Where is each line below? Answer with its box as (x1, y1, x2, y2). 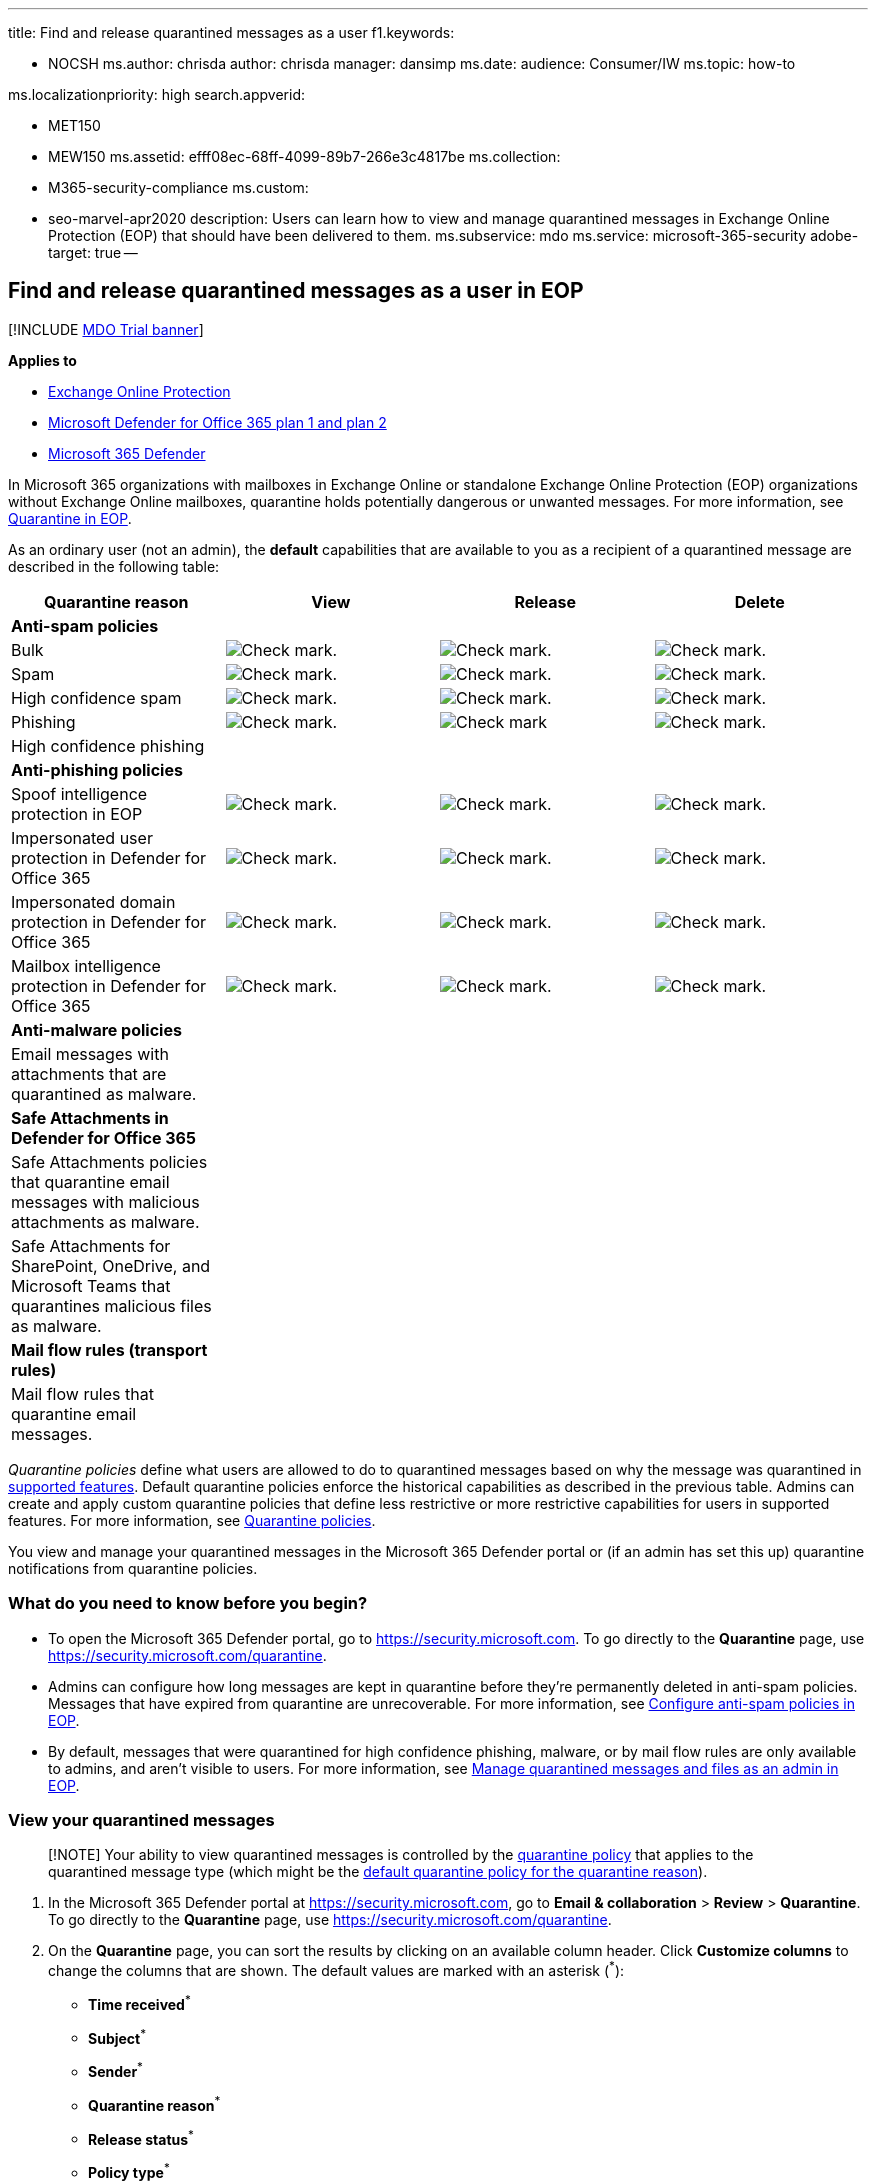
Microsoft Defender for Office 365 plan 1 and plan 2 (48, 413, 387, 431)
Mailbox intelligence (11, 955, 161, 976)
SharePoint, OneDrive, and (11, 1255, 211, 1276)
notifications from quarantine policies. (8, 1559, 258, 1577)
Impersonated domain (11, 891, 176, 912)
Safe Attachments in (11, 1107, 169, 1128)
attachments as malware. (11, 1211, 200, 1232)
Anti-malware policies (11, 1019, 182, 1040)
